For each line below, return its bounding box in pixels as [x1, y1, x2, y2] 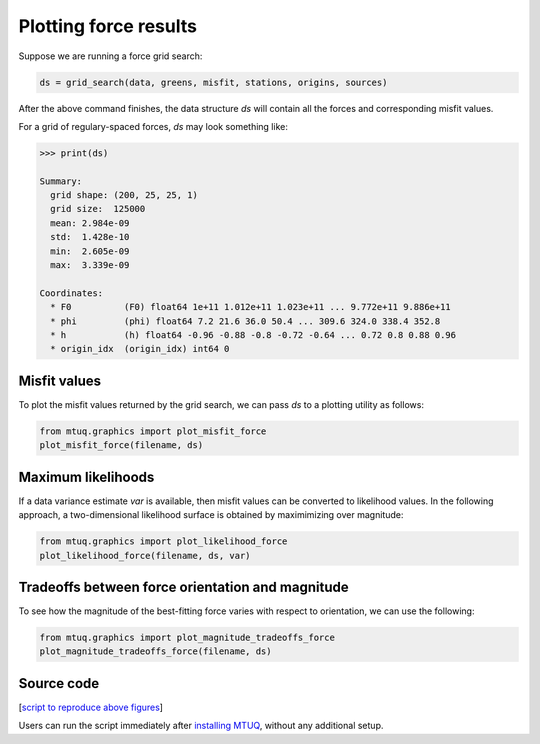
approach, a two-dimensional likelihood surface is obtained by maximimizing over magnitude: [18, 509, 404, 521]
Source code [18, 675, 100, 692]
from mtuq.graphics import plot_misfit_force [39, 425, 267, 437]
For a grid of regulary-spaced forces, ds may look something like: [18, 120, 289, 132]
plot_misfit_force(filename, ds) [39, 440, 204, 451]
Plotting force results [18, 15, 197, 37]
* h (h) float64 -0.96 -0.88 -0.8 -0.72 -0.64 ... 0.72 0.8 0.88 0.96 [50, 329, 457, 340]
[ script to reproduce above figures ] [18, 701, 164, 713]
